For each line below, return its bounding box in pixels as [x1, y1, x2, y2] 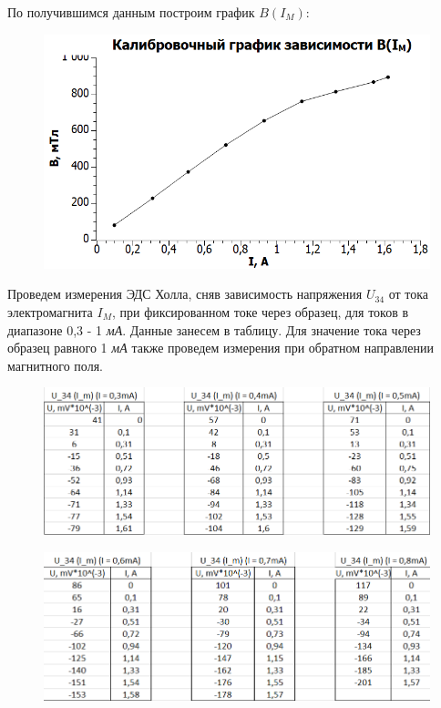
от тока [388, 284, 429, 303]
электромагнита [7, 303, 93, 322]
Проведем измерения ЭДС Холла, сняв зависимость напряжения [7, 284, 363, 303]
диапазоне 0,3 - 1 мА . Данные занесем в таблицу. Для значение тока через [7, 320, 421, 339]
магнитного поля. [7, 355, 103, 375]
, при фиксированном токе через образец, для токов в [111, 303, 409, 322]
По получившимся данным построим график [7, 3, 255, 21]
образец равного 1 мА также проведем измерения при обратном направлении [7, 338, 435, 357]
